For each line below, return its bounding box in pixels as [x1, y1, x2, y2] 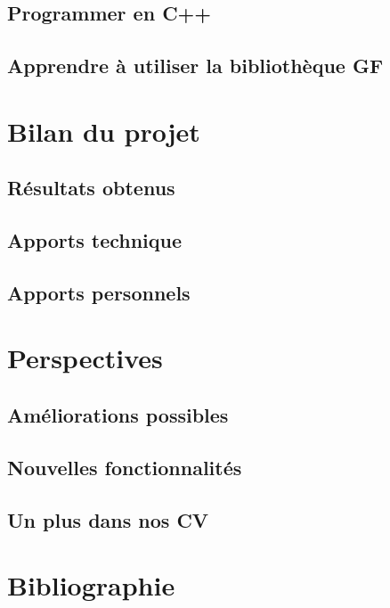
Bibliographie [7, 567, 175, 604]
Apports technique [7, 226, 183, 254]
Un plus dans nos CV [7, 505, 209, 533]
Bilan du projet [7, 112, 200, 149]
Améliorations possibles [7, 401, 229, 429]
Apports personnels [7, 278, 191, 306]
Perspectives [7, 340, 163, 376]
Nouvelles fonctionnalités [7, 453, 242, 481]
